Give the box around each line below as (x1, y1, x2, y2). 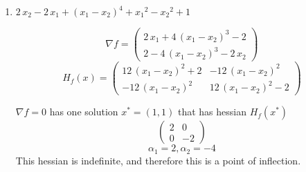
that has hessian (177, 104, 246, 119)
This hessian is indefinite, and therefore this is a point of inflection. (15, 153, 301, 167)
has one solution (49, 104, 118, 119)
